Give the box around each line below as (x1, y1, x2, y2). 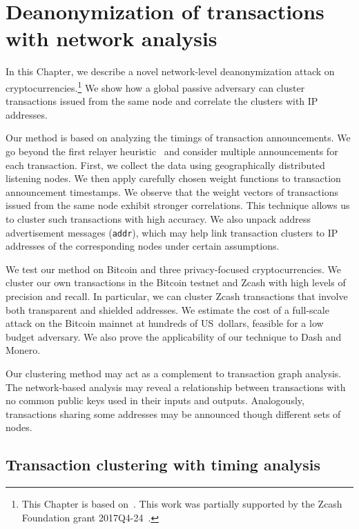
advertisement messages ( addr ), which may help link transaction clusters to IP (6, 225, 338, 239)
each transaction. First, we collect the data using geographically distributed (6, 157, 325, 172)
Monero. (6, 343, 41, 357)
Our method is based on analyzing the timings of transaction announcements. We (6, 130, 351, 145)
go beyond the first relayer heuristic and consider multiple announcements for (6, 143, 338, 158)
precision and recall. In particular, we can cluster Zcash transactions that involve (6, 288, 348, 303)
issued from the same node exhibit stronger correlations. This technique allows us (6, 198, 350, 212)
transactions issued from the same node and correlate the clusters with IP (6, 94, 318, 108)
